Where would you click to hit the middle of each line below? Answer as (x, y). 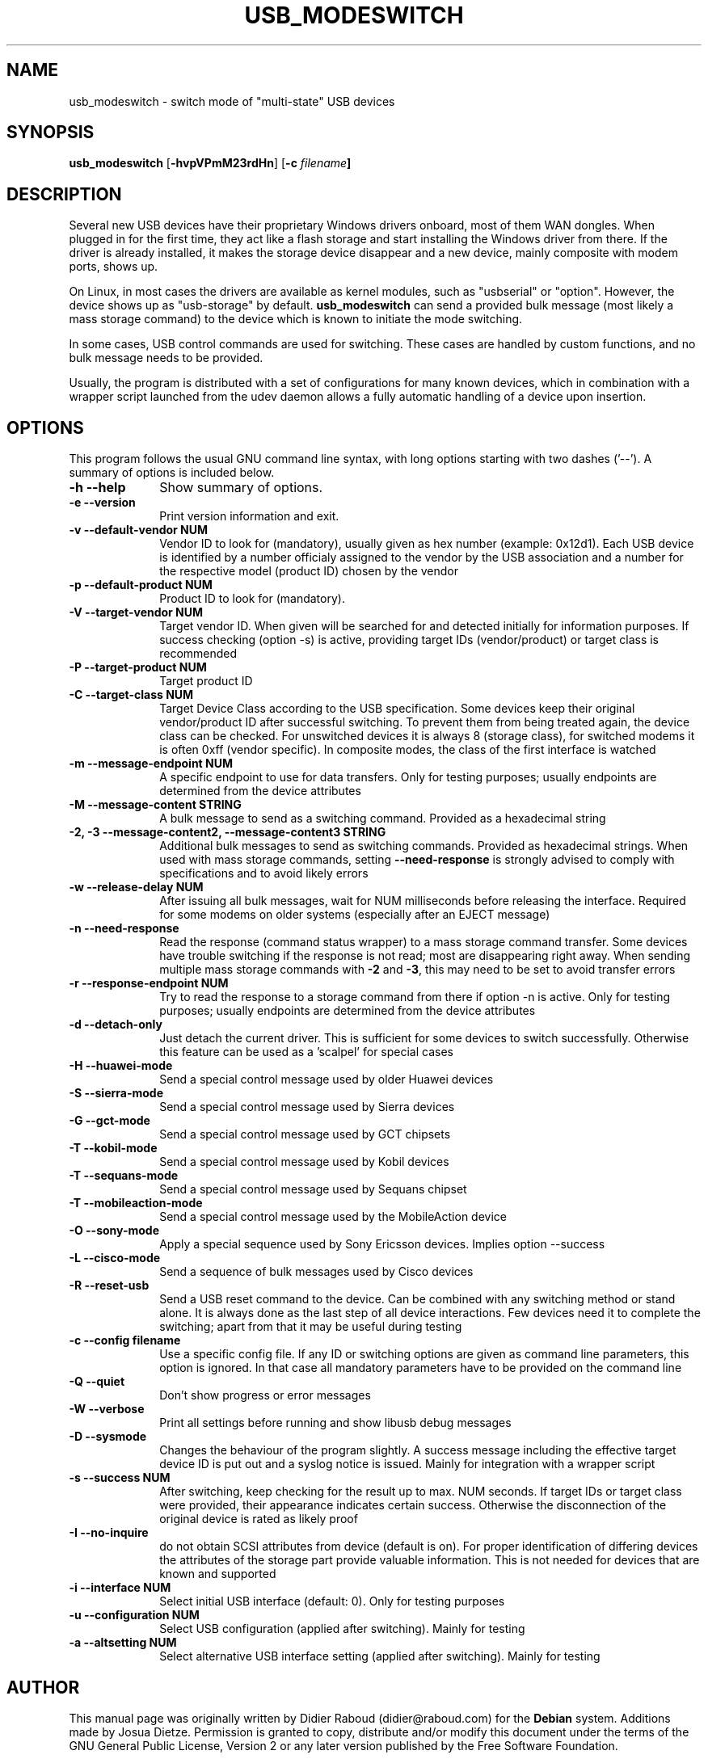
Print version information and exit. (249, 516)
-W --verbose (107, 1409)
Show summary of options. (241, 488)
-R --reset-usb (109, 1286)
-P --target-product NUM (138, 667)
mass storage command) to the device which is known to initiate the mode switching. (296, 319)
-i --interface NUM (120, 1588)
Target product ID (206, 681)
